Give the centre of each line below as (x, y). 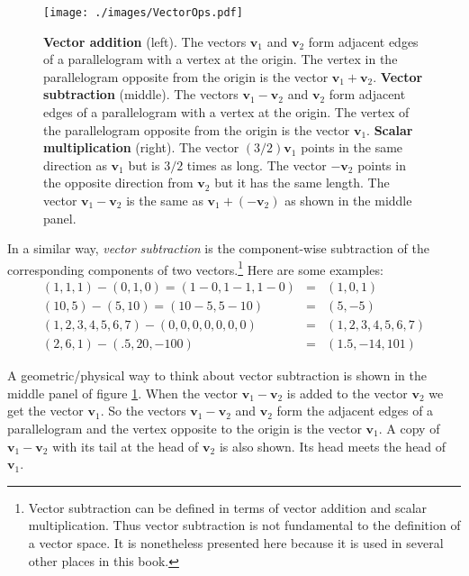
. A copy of (409, 428)
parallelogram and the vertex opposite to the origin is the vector (185, 428)
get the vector (45, 411)
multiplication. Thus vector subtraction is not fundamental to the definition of (244, 525)
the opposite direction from (118, 183)
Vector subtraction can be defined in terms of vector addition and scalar (228, 507)
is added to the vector (347, 393)
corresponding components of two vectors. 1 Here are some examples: (195, 268)
